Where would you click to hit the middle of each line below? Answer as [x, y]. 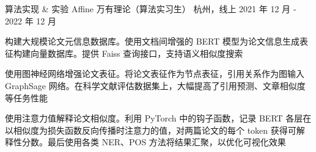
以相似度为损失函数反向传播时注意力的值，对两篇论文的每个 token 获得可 [151, 130]
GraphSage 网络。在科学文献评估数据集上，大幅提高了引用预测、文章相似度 [155, 85]
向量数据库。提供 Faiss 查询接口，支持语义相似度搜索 [137, 53]
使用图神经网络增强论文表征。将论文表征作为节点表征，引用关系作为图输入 [155, 74]
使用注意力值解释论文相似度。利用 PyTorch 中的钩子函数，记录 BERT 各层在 [158, 118]
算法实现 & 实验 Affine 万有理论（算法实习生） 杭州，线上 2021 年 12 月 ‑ [151, 9]
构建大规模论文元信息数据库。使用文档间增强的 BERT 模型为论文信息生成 [152, 41]
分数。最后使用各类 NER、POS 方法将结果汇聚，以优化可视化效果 [154, 142]
